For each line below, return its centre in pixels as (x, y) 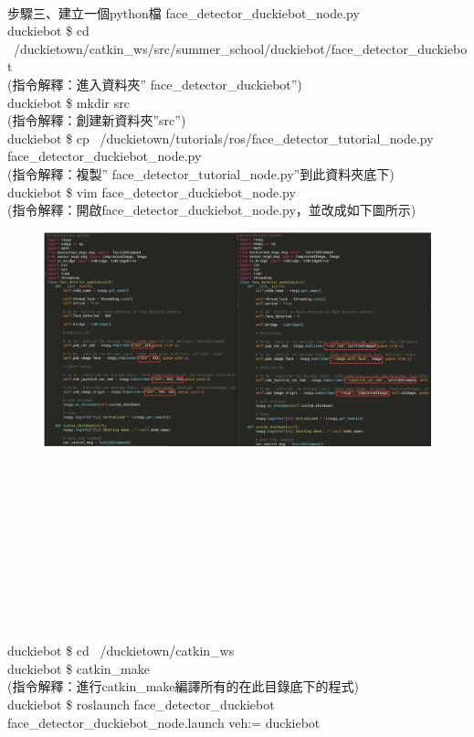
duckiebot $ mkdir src (68, 102)
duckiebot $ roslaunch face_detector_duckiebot (141, 704)
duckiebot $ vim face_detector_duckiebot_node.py (152, 192)
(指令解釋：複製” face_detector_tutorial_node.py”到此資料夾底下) (201, 173)
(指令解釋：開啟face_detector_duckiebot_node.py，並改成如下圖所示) (212, 210)
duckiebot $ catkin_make (79, 668)
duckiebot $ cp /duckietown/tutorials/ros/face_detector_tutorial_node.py (221, 138)
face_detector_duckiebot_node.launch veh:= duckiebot (164, 722)
